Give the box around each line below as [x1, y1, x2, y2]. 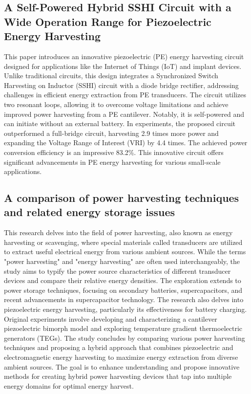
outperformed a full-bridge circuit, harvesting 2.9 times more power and [4, 128, 219, 138]
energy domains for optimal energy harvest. [4, 380, 134, 391]
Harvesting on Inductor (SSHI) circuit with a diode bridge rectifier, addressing [4, 80, 239, 90]
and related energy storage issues [4, 204, 175, 219]
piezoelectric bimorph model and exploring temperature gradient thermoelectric [4, 323, 242, 333]
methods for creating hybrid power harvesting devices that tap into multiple [4, 371, 232, 381]
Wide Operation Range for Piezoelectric [4, 14, 211, 29]
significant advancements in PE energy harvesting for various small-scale [4, 156, 221, 167]
